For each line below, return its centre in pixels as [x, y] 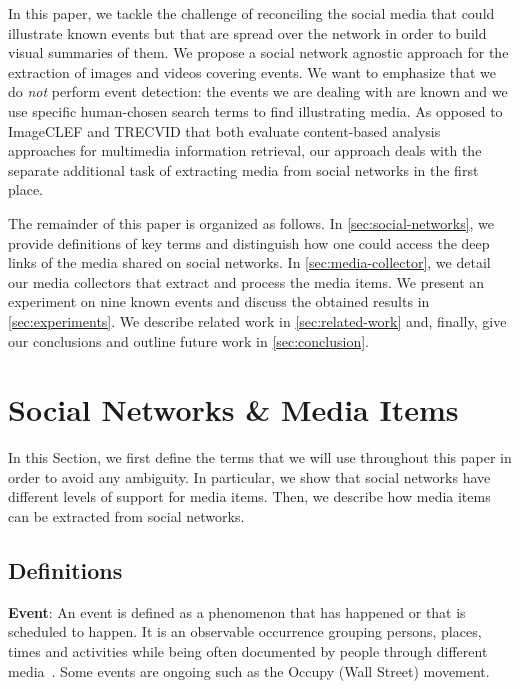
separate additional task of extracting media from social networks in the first [243, 169]
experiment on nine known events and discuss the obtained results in [219, 301]
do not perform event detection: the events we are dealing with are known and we [258, 91]
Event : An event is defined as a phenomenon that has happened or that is [237, 611]
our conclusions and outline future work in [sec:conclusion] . [188, 340]
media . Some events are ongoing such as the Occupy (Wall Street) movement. [249, 670]
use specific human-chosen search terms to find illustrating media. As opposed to [255, 110]
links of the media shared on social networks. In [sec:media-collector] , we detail [249, 262]
